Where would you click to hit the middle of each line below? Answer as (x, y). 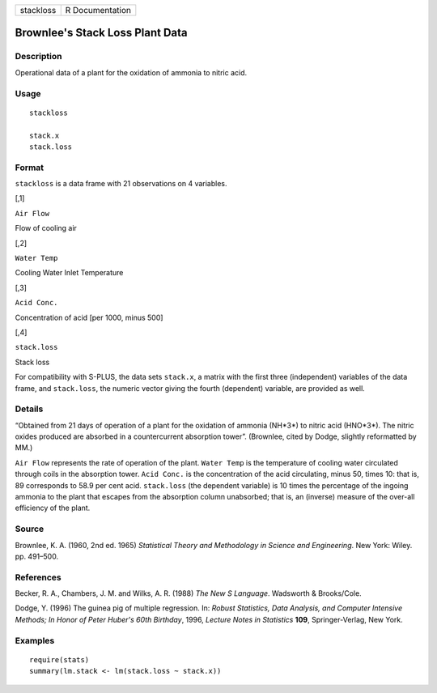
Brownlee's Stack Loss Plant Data (101, 33)
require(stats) (59, 659)
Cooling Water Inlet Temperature (69, 273)
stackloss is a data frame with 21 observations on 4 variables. (121, 184)
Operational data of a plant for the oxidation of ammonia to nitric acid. (131, 72)
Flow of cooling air (46, 228)
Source (30, 529)
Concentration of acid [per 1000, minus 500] (89, 317)
